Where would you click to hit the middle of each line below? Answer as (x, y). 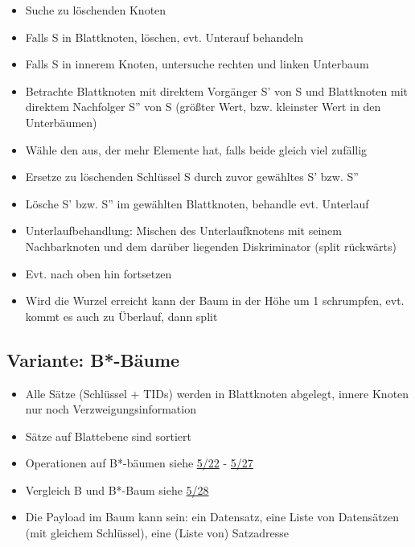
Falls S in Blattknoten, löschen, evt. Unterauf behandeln (164, 37)
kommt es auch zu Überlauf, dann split (121, 316)
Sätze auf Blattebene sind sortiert (108, 436)
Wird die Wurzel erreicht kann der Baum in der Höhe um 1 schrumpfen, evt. (215, 300)
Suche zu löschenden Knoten (96, 10)
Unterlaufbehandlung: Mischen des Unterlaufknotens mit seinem (183, 230)
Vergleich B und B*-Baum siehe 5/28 (117, 489)
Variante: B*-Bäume (93, 359)
